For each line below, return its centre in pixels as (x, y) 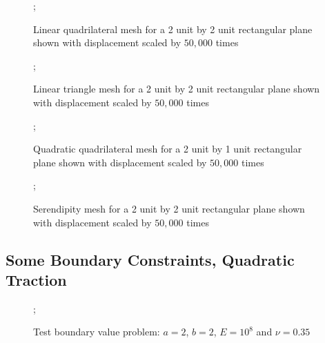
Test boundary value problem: (97, 332)
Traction (36, 279)
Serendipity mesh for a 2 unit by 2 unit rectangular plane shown (169, 208)
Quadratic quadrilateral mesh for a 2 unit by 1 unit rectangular (168, 149)
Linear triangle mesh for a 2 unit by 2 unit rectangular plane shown (177, 89)
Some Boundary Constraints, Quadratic (150, 259)
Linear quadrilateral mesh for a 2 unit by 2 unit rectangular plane (173, 29)
